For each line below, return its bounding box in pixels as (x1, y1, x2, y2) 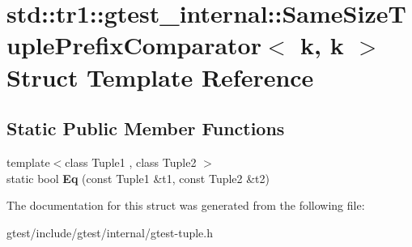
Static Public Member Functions (6, 116, 285, 141)
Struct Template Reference (6, 60, 314, 93)
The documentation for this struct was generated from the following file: (6, 197, 365, 214)
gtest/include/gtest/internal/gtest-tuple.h (6, 224, 214, 241)
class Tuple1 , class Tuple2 (65, 153, 197, 170)
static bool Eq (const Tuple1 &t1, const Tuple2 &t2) (6, 169, 270, 186)
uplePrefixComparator (6, 28, 261, 62)
